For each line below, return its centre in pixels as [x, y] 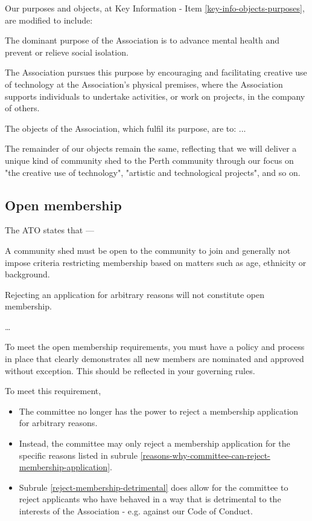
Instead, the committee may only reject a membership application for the [154, 443]
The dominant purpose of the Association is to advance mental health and [142, 40]
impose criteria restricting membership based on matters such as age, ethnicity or [156, 262]
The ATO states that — [49, 230]
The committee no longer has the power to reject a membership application [159, 411]
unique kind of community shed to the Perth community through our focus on [149, 160]
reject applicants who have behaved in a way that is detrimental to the [150, 499]
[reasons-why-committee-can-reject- [205, 455]
